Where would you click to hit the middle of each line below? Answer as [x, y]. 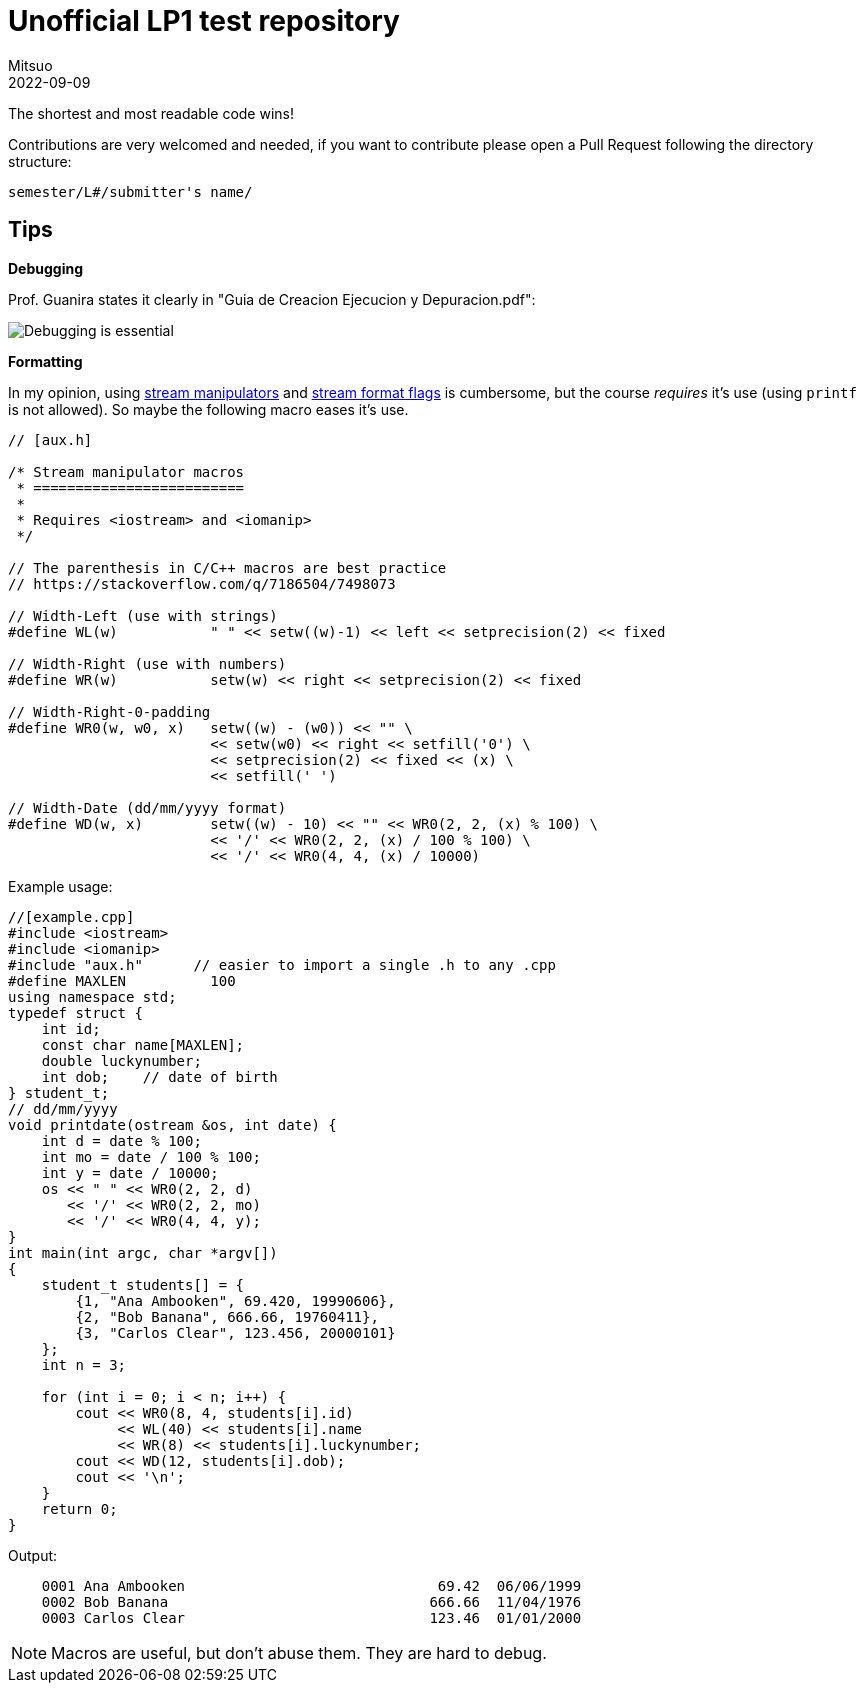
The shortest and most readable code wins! [151, 113]
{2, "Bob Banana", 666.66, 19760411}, [227, 1316]
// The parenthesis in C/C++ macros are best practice [227, 567]
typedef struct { [75, 1012]
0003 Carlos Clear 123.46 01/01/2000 [311, 1617]
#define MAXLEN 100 [122, 980]
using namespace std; [92, 996]
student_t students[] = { [143, 1284]
